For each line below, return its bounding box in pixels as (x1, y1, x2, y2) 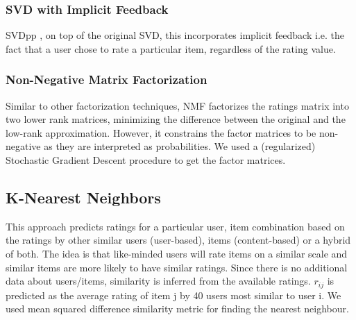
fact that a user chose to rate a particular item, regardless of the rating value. (6, 41, 336, 56)
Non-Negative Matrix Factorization (6, 71, 207, 88)
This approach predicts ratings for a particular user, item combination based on (6, 219, 345, 233)
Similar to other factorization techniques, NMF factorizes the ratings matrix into (6, 98, 349, 112)
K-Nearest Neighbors (6, 186, 161, 208)
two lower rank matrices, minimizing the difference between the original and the (6, 112, 346, 126)
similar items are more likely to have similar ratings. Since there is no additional (6, 260, 348, 274)
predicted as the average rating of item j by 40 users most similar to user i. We (6, 287, 341, 302)
